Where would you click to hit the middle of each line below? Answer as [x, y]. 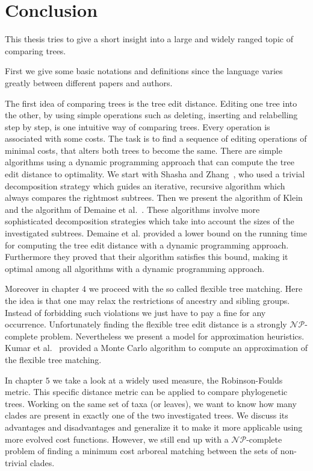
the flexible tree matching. [53, 359]
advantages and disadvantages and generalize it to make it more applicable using [154, 427]
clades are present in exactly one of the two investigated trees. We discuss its [147, 415]
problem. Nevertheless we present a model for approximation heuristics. [172, 336]
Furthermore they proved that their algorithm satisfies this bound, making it [147, 257]
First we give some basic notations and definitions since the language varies [144, 71]
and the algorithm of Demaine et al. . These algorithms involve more [132, 209]
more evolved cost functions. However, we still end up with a [117, 439]
